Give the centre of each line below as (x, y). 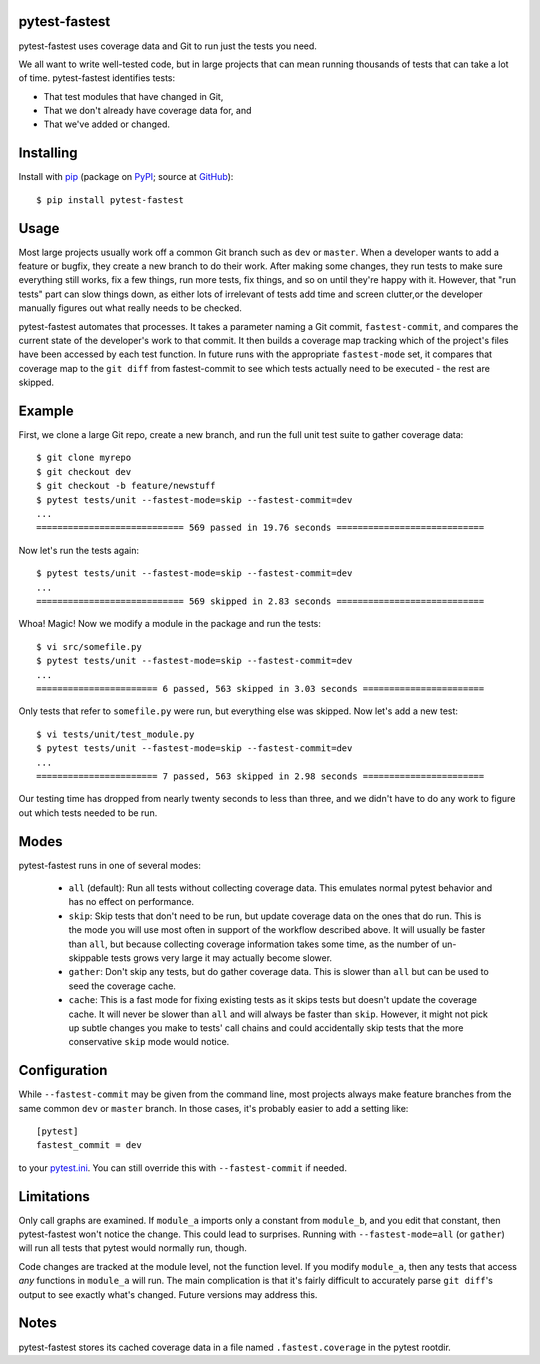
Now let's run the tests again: (79, 550)
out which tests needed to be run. (88, 812)
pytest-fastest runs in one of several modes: (110, 865)
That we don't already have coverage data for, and (147, 111)
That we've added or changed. (106, 124)
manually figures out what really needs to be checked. (130, 308)
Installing (48, 153)
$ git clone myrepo (84, 458)
